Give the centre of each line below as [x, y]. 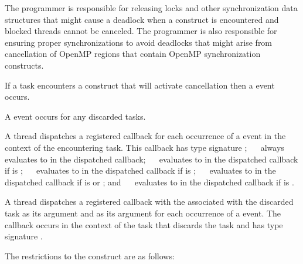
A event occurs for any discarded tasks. [75, 116]
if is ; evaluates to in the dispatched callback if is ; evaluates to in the [140, 170]
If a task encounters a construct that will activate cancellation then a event [140, 85]
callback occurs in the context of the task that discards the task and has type [144, 224]
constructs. [24, 65]
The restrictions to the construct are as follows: [90, 255]
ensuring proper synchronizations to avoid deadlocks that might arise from [139, 42]
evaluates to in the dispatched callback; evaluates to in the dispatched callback [151, 159]
